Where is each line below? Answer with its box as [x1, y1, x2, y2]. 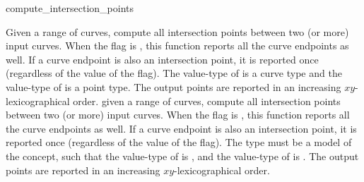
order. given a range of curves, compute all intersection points [73, 93, 341, 108]
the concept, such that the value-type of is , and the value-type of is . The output [6, 148, 359, 163]
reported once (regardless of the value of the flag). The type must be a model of [6, 135, 352, 150]
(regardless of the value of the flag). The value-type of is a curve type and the [6, 66, 342, 80]
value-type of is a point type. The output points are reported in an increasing [6, 79, 341, 94]
